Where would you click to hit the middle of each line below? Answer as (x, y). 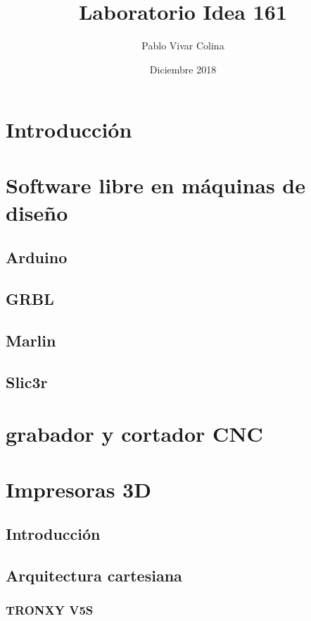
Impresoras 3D (78, 489)
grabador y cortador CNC (134, 434)
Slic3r (27, 381)
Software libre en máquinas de (156, 185)
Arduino (37, 257)
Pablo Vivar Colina (183, 46)
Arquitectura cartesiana (94, 575)
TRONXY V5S (50, 610)
